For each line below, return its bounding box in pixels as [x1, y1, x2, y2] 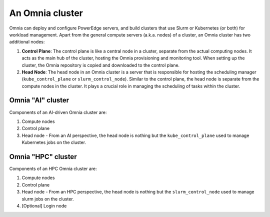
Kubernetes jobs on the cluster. [21, 139, 86, 145]
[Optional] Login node [21, 203, 67, 208]
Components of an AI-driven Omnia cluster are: [9, 109, 107, 115]
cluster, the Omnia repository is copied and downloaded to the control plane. [21, 62, 180, 68]
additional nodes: [9, 39, 45, 45]
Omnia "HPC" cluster [9, 152, 77, 161]
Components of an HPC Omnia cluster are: [9, 165, 97, 172]
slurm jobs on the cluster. [21, 195, 74, 202]
